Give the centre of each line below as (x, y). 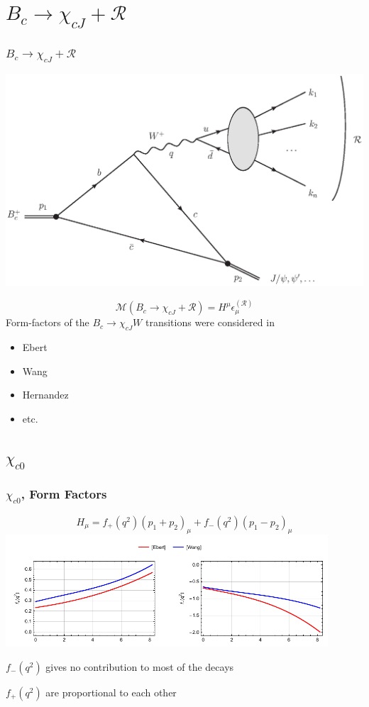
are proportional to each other (111, 692)
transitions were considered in (210, 322)
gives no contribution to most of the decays (140, 666)
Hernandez (45, 395)
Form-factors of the (48, 322)
